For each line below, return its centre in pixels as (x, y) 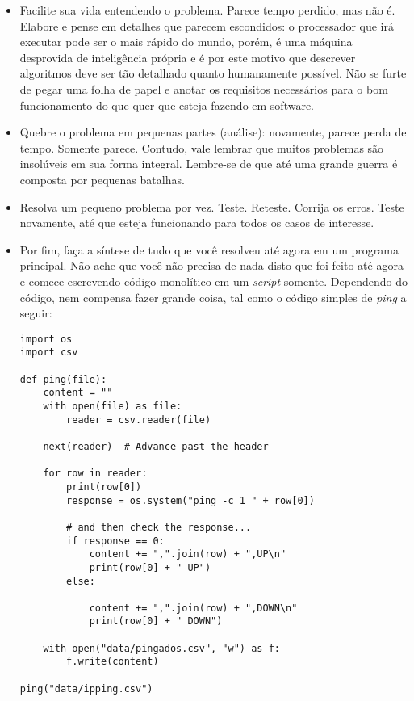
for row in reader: (95, 474)
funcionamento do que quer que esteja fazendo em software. (167, 105)
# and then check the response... (159, 527)
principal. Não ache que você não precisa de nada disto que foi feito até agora (211, 265)
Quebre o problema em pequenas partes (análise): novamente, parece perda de (213, 132)
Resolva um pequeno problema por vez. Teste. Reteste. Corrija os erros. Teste (212, 206)
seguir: (36, 313)
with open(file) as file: (113, 406)
